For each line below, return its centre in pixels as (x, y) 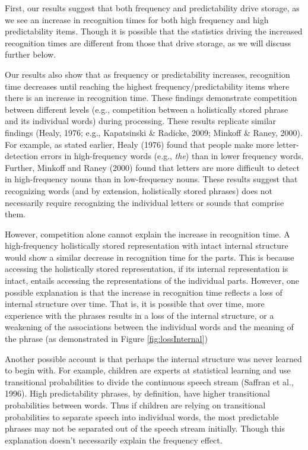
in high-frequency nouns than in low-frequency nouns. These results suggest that (151, 179)
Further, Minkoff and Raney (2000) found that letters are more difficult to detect (152, 167)
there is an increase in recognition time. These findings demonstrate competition (151, 98)
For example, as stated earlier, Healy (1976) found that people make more (139, 144)
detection (21, 156)
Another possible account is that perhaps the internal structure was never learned (153, 358)
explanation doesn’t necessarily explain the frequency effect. (114, 440)
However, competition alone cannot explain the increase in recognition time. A (147, 234)
